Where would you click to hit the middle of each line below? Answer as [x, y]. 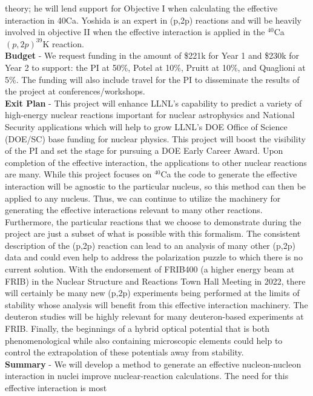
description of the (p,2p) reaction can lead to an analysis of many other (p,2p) [150, 245]
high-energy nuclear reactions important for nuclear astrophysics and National [150, 115]
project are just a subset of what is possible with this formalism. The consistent [153, 233]
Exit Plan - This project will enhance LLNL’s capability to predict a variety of [153, 103]
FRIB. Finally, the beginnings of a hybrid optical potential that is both [137, 328]
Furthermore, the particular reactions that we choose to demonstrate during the [153, 221]
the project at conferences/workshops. [75, 91]
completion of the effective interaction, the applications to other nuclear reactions [156, 162]
